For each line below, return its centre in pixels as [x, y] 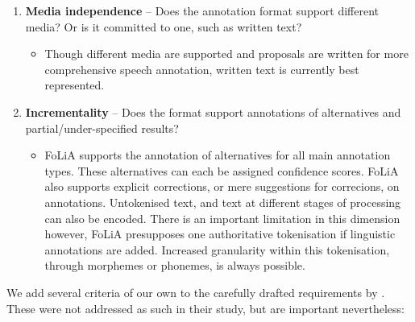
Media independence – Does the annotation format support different [202, 10]
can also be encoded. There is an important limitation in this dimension [222, 218]
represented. [75, 85]
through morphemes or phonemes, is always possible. [175, 265]
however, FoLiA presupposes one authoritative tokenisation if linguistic [220, 234]
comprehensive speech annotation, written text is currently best [202, 69]
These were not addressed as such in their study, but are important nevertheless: [205, 308]
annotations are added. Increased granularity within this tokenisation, [217, 249]
